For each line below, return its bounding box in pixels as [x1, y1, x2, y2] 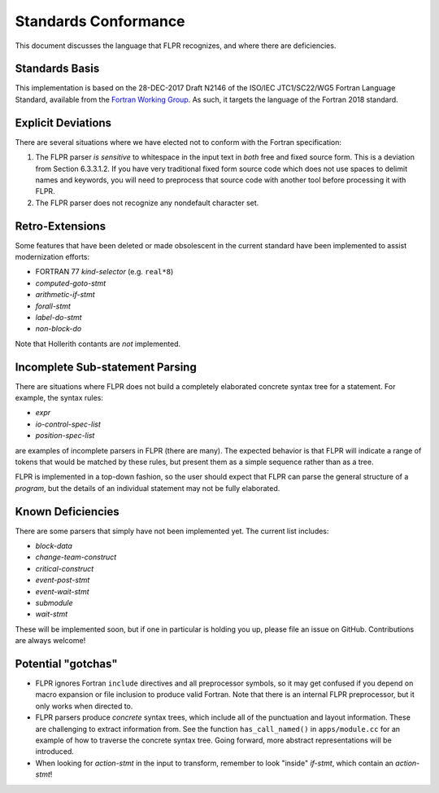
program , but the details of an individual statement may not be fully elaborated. [15, 483, 280, 493]
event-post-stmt [35, 575, 90, 585]
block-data [35, 541, 73, 551]
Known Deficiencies [15, 505, 120, 519]
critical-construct [35, 563, 94, 573]
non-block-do [35, 324, 82, 334]
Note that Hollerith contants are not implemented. [15, 339, 181, 348]
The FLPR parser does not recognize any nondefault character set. [35, 198, 259, 208]
